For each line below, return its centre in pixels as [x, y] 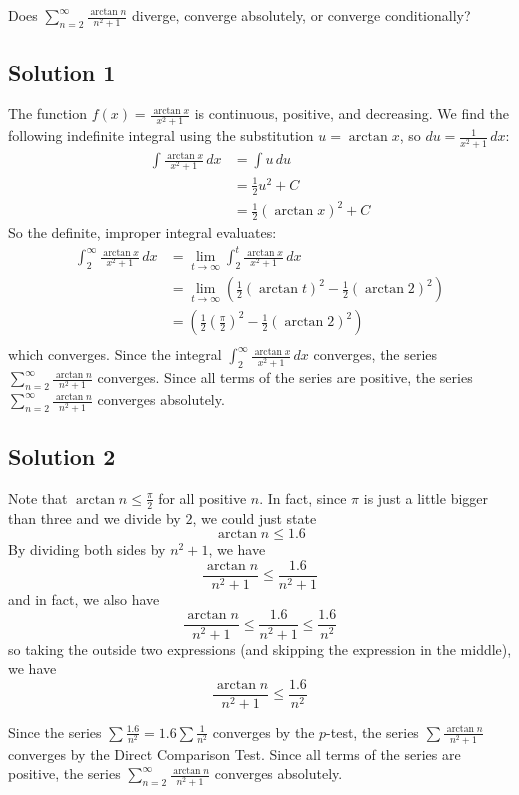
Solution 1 [62, 71]
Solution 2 [62, 455]
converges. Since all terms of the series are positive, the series [285, 377]
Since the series [55, 731]
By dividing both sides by [87, 549]
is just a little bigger [426, 497]
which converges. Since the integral [115, 354]
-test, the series [372, 731]
